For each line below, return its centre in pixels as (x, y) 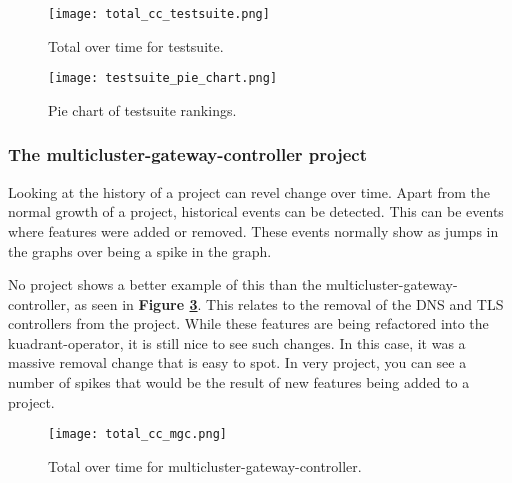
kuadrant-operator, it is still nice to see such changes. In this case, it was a (237, 342)
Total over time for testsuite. (136, 45)
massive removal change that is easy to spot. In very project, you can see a (237, 362)
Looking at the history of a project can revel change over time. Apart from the (249, 191)
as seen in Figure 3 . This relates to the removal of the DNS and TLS (289, 303)
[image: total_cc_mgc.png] (137, 434)
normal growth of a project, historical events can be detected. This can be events (256, 211)
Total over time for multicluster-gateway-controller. (205, 465)
